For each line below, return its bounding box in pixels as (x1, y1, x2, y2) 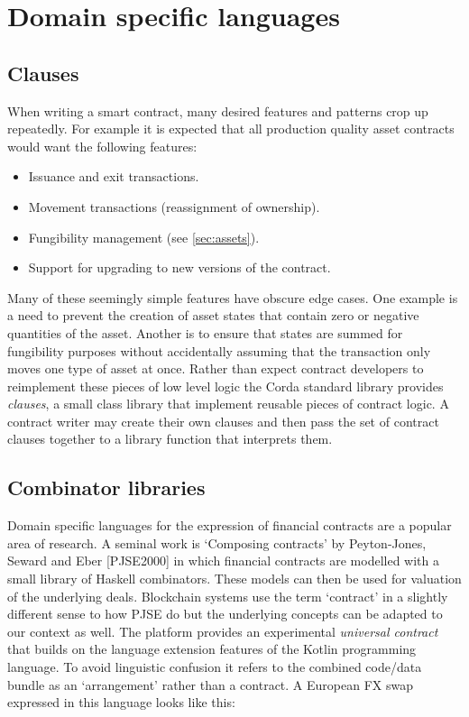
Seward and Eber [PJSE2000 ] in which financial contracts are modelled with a (7, 551, 440, 570)
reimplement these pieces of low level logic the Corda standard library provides (7, 376, 444, 395)
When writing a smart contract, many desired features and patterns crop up (7, 101, 428, 120)
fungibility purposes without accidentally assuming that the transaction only (7, 341, 431, 360)
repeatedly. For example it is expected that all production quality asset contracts (7, 119, 455, 138)
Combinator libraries (7, 473, 206, 501)
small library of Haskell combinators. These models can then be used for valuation (7, 569, 462, 588)
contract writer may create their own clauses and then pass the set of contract (7, 411, 439, 430)
